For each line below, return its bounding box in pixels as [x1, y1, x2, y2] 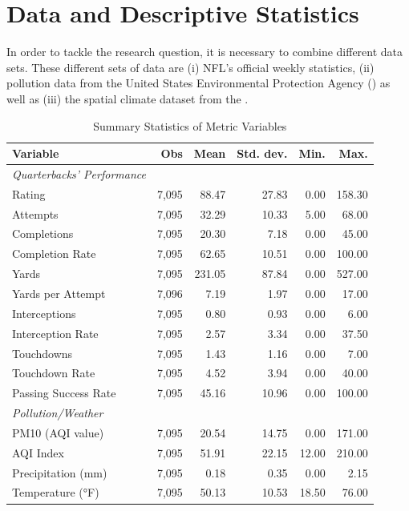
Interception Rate [12, 324, 99, 341]
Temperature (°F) [12, 484, 99, 501]
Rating [12, 185, 46, 202]
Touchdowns [12, 344, 73, 361]
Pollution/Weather [12, 404, 103, 421]
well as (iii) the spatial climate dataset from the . [6, 90, 249, 107]
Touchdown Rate [12, 364, 95, 381]
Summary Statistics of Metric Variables [93, 117, 287, 134]
